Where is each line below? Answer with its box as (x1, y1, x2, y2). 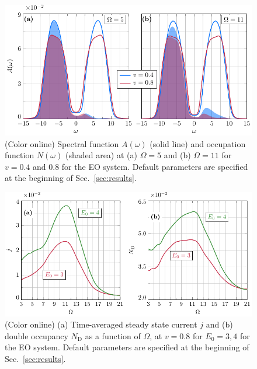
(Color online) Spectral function (5, 137, 119, 149)
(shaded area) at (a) (65, 149, 137, 161)
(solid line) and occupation (150, 137, 246, 149)
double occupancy (5, 329, 68, 342)
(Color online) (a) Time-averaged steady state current (5, 318, 197, 330)
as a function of (85, 329, 141, 342)
